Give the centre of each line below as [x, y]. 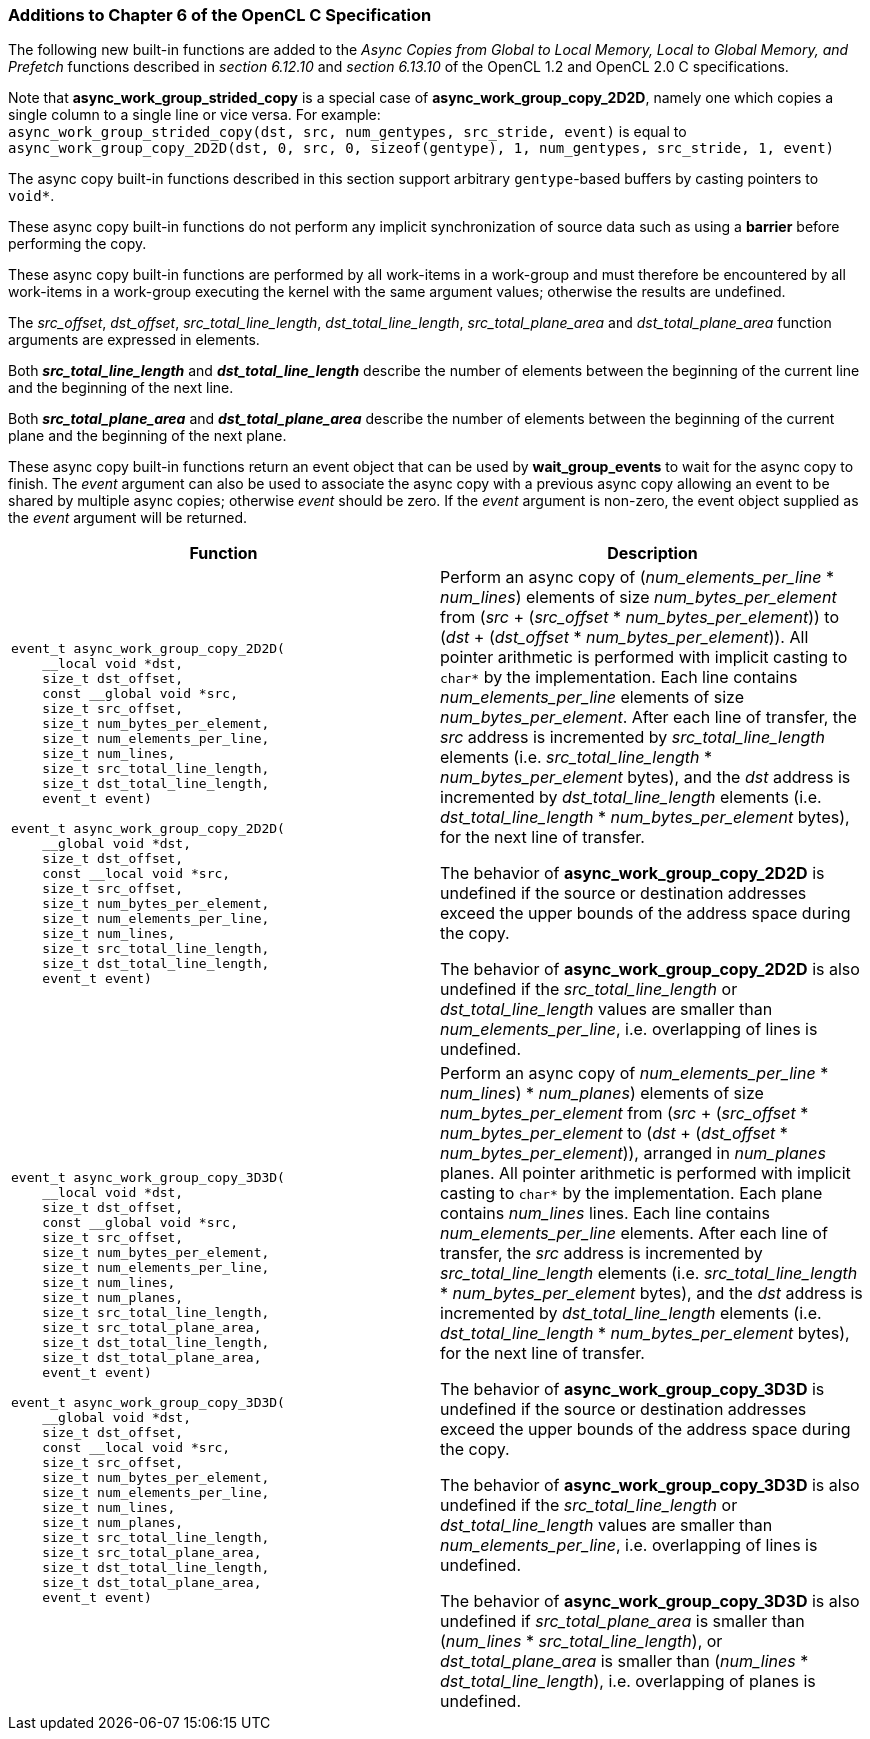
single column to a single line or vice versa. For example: [194, 115]
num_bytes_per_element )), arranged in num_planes [633, 1153]
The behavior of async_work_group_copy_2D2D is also [650, 969]
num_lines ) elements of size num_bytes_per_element [638, 597]
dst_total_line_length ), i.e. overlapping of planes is [628, 1681]
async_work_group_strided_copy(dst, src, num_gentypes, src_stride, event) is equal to [347, 132]
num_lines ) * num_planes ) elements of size [602, 1093]
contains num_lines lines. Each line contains [605, 1213]
